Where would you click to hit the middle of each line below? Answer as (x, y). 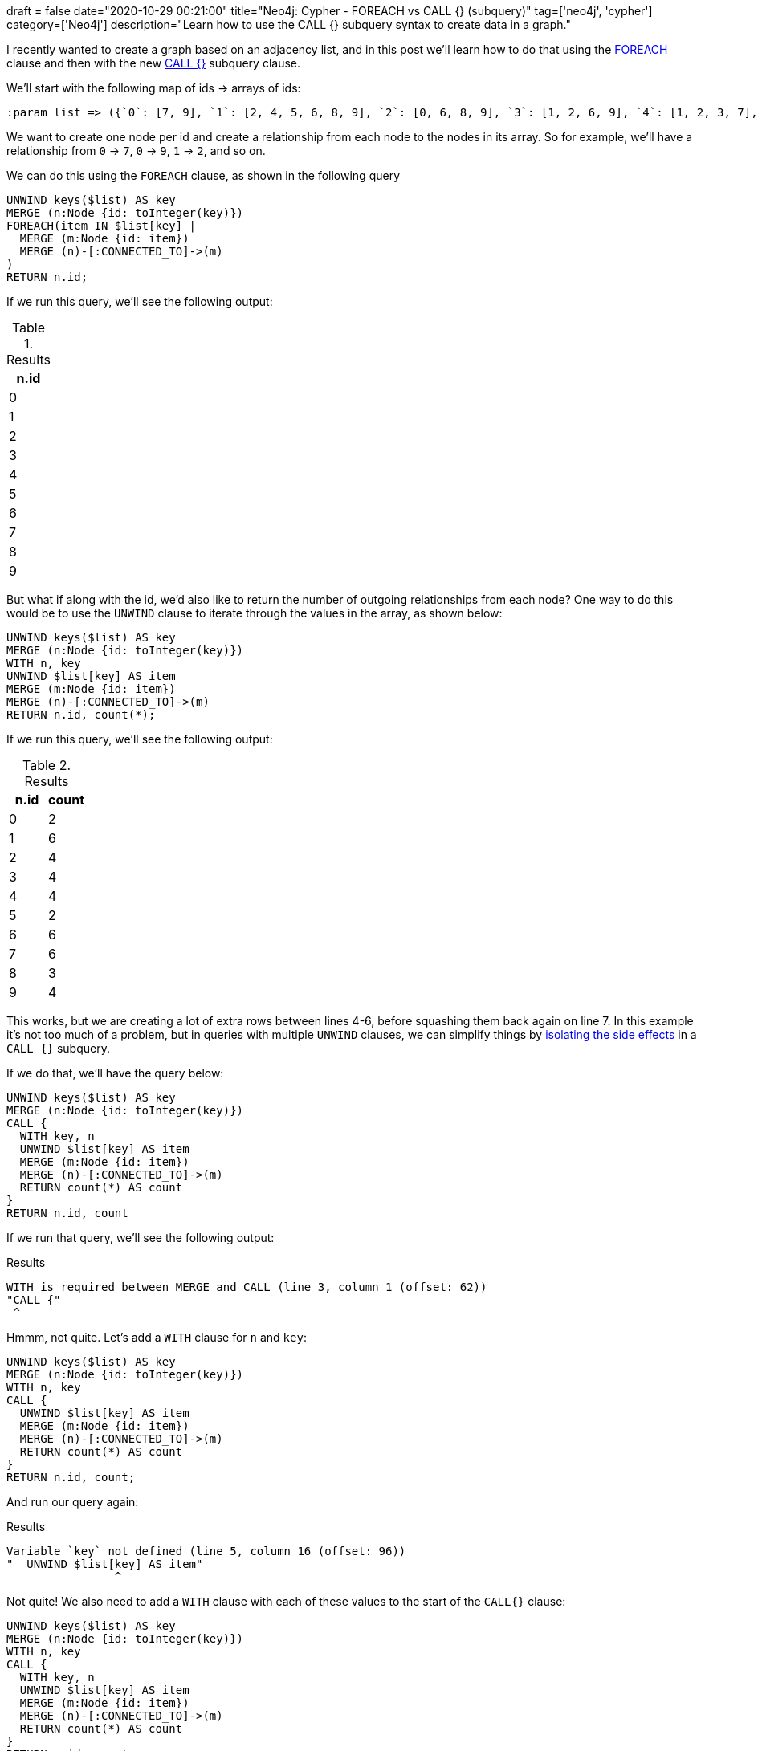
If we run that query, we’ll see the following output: (141, 1238)
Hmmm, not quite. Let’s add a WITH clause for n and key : (157, 1337)
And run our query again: (73, 1502)
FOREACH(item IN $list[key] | (102, 226)
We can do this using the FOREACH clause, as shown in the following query (204, 175)
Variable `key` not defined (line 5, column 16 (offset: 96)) (206, 1551)
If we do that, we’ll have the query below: (115, 1073)
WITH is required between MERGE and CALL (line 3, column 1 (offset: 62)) (247, 1287)
